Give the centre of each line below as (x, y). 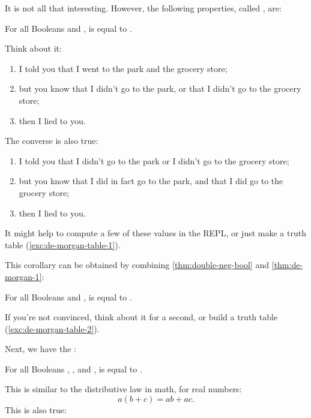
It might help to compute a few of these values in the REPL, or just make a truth (155, 233)
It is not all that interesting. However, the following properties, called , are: (143, 8)
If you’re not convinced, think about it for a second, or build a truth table (141, 317)
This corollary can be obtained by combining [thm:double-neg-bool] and (137, 265)
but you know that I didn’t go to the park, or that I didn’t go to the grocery (160, 88)
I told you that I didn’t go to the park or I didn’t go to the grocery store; (154, 160)
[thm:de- (287, 265)
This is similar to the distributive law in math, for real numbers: (123, 389)
